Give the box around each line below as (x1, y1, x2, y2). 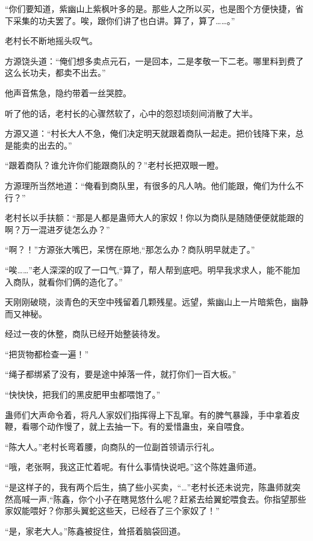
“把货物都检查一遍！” (5, 347, 89, 360)
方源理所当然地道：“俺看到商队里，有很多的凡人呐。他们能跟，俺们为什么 (5, 179, 296, 191)
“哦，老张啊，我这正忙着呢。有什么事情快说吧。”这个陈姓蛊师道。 (5, 460, 262, 473)
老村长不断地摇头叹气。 (5, 34, 98, 47)
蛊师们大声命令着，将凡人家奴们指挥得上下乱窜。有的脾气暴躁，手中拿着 (5, 408, 291, 421)
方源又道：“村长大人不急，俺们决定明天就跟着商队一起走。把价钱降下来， (5, 127, 296, 140)
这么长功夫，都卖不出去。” (5, 66, 106, 79)
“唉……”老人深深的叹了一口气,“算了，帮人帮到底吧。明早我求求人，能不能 (5, 263, 292, 276)
